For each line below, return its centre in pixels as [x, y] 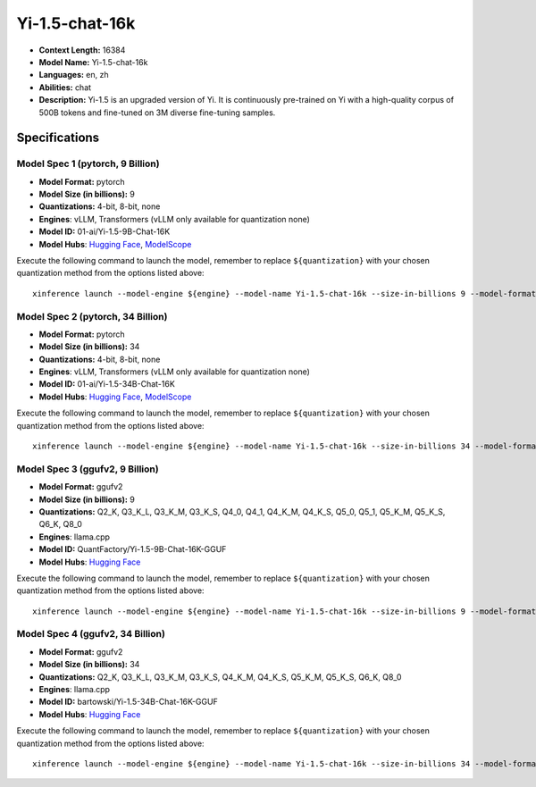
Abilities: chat [65, 87]
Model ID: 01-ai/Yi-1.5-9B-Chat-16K [105, 231]
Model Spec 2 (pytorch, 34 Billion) [92, 316]
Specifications [58, 138]
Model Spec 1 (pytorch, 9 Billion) [88, 163]
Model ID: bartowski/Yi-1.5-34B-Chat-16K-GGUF [128, 702]
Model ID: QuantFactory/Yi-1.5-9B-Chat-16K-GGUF [133, 549]
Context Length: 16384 [82, 50]
